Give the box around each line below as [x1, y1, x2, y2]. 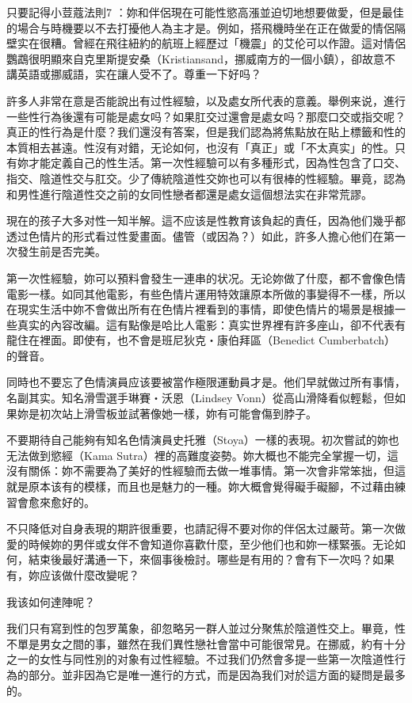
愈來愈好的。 [28, 493, 95, 510]
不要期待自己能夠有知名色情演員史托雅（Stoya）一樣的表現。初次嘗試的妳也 [6, 431, 399, 448]
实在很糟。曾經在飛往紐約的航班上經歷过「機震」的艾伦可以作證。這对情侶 [17, 35, 406, 51]
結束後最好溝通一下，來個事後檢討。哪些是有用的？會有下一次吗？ [28, 551, 372, 568]
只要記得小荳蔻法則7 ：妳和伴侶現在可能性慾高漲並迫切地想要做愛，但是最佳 [6, 4, 404, 20]
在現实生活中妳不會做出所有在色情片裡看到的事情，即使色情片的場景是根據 [6, 301, 395, 317]
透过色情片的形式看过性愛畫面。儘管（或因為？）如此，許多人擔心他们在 [6, 227, 383, 244]
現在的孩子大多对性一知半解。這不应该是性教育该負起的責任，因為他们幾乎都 [6, 212, 406, 229]
